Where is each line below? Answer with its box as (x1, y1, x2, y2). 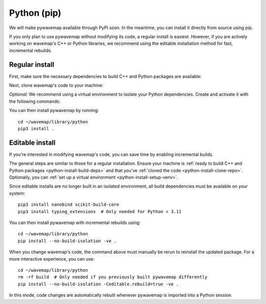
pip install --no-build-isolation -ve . (18, 238, 117, 244)
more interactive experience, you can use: (9, 256, 95, 262)
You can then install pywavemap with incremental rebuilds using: (9, 220, 141, 226)
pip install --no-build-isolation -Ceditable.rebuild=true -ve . (18, 281, 179, 287)
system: (9, 190, 26, 196)
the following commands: (9, 98, 61, 104)
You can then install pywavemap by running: (9, 108, 99, 114)
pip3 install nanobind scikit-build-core (18, 202, 119, 207)
